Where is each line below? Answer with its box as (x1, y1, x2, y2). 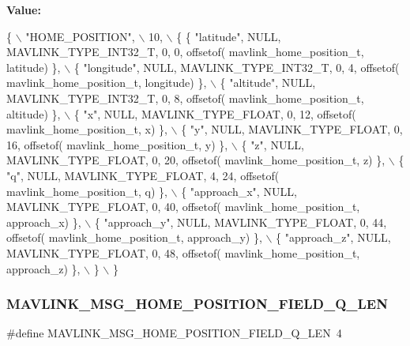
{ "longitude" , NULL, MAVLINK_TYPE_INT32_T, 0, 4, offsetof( (73, 58, 400, 75)
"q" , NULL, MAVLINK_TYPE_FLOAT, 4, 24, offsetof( (6, 167, 280, 183)
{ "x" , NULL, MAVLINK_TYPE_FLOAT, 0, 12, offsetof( (73, 105, 356, 122)
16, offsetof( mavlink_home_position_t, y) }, (6, 136, 228, 152)
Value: (6, 2, 41, 17)
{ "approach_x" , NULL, (181, 182, 297, 199)
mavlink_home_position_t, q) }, (6, 182, 167, 199)
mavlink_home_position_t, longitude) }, (6, 74, 207, 91)
